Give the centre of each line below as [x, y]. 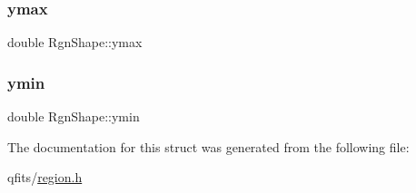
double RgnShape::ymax [75, 42]
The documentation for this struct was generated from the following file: [208, 146]
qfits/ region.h [45, 177]
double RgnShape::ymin [74, 116]
